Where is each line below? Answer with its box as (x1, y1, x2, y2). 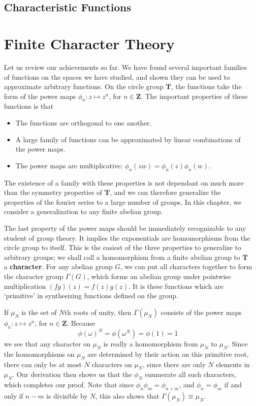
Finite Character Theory (4, 33, 175, 53)
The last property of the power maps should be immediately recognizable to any (4, 223, 246, 233)
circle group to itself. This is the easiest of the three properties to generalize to (4, 242, 241, 252)
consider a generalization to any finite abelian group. (4, 206, 163, 217)
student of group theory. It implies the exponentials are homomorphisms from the (4, 232, 251, 243)
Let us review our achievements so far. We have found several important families (4, 62, 247, 72)
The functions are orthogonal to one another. (15, 118, 152, 128)
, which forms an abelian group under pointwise (87, 271, 231, 281)
